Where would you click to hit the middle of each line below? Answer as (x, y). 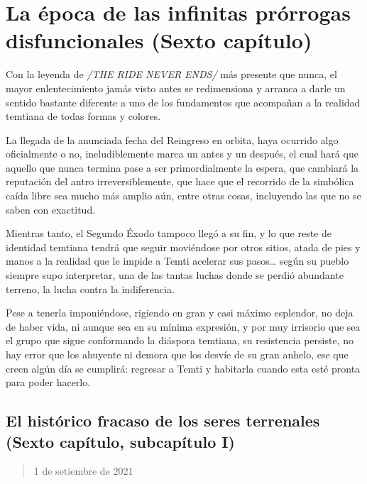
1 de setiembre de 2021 (83, 471)
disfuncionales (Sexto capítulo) (159, 40)
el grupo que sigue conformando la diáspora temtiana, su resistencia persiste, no (180, 340)
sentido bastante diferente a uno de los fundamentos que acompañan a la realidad (183, 102)
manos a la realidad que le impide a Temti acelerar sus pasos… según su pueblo (177, 261)
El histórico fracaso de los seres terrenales (163, 420)
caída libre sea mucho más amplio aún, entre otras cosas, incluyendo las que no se (183, 196)
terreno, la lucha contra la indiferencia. (90, 288)
